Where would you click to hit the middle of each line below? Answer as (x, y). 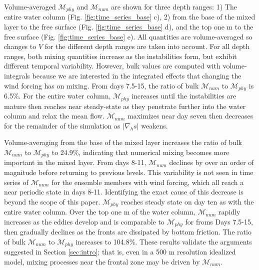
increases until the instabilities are (184, 96)
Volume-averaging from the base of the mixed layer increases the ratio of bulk (123, 142)
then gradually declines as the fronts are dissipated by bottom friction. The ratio (128, 232)
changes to (20, 46)
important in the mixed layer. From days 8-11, (75, 162)
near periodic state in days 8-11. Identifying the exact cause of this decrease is (124, 192)
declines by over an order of (211, 162)
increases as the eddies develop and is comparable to (84, 221)
